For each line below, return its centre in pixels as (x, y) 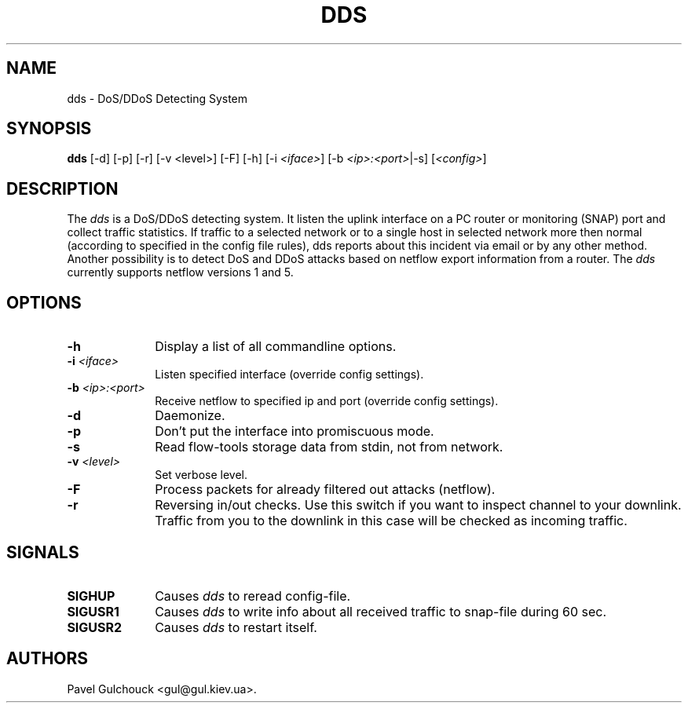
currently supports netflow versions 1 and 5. (180, 272)
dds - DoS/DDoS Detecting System (157, 98)
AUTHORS (48, 659)
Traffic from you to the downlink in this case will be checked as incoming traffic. (391, 521)
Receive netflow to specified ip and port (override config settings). (327, 401)
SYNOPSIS (49, 129)
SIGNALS (43, 552)
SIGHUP (91, 596)
